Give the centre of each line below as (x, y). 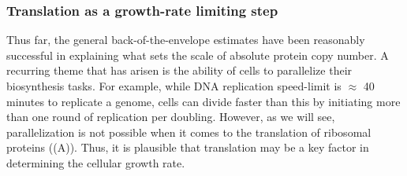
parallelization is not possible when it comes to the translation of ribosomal (189, 132)
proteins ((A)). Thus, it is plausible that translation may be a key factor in (188, 147)
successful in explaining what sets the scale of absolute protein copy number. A (198, 55)
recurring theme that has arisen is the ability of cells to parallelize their (179, 70)
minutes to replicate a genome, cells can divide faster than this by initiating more (203, 101)
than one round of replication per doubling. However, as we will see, (171, 117)
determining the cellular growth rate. (96, 162)
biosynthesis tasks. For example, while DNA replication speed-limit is (174, 86)
